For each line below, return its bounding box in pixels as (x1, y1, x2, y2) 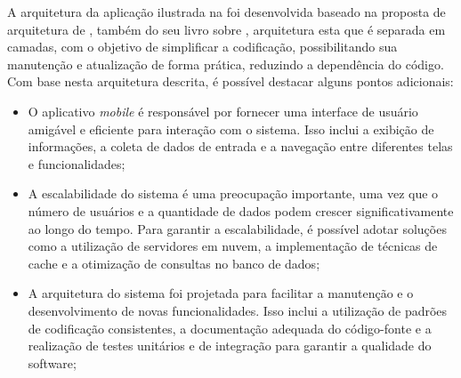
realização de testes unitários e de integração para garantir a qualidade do (28, 336, 432, 355)
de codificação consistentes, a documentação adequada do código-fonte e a (28, 318, 432, 337)
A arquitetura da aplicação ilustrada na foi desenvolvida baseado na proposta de (7, 3, 446, 20)
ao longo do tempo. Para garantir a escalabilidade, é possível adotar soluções (28, 219, 447, 237)
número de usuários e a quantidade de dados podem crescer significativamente (28, 201, 454, 220)
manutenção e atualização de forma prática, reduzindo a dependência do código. (7, 54, 444, 73)
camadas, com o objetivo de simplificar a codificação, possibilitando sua (7, 37, 398, 56)
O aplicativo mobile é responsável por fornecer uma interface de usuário (28, 101, 418, 120)
